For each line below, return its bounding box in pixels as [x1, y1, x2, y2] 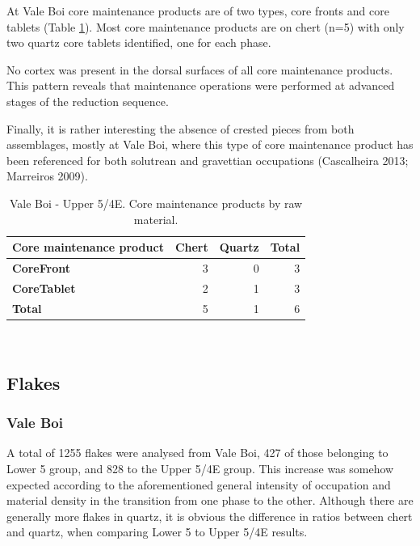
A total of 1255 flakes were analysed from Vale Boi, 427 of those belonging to [6, 444, 388, 461]
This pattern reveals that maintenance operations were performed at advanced [6, 77, 395, 94]
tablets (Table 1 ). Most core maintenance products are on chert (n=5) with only [6, 18, 405, 35]
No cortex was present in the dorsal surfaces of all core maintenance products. [6, 61, 393, 78]
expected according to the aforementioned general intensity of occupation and [6, 476, 391, 493]
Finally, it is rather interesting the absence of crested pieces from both [6, 120, 355, 137]
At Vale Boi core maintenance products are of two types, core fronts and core [6, 2, 389, 19]
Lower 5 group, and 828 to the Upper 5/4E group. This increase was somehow [6, 459, 394, 476]
